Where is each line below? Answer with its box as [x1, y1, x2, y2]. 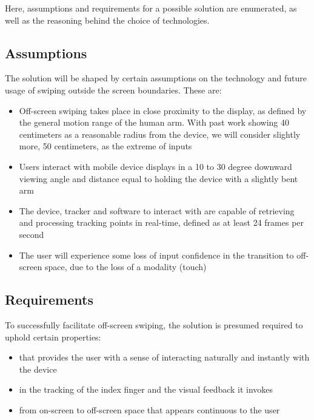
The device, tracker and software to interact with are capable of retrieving [19, 204, 295, 217]
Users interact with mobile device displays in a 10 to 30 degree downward [19, 160, 292, 172]
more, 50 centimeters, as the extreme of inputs [19, 140, 192, 152]
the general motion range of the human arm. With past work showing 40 [19, 116, 289, 129]
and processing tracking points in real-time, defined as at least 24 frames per [19, 216, 304, 229]
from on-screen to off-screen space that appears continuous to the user [19, 403, 280, 416]
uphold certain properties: [5, 330, 101, 343]
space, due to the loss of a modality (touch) [44, 260, 207, 273]
